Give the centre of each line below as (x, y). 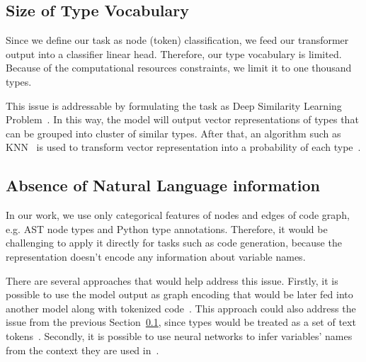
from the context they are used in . (82, 350)
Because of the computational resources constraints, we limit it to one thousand (179, 68)
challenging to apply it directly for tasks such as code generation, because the (174, 243)
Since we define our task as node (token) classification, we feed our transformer (177, 40)
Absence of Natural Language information (163, 185)
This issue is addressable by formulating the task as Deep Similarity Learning (174, 105)
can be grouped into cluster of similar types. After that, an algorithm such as (173, 133)
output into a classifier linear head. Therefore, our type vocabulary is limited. (174, 53)
